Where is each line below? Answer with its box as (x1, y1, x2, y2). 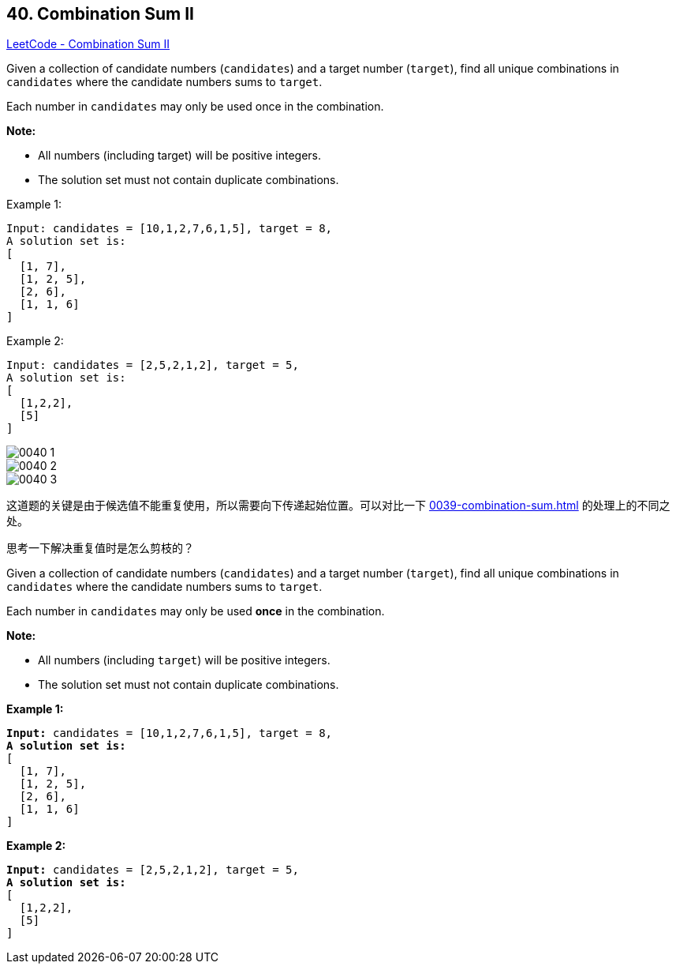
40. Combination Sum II (6, 4, 194, 24)
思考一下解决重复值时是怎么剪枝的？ (6, 541, 194, 555)
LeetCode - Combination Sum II (6, 37, 170, 51)
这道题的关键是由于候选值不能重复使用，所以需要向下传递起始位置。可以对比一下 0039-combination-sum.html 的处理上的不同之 (6, 498, 670, 513)
